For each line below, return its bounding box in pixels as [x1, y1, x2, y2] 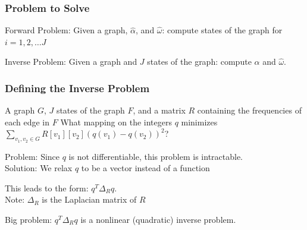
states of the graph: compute [147, 55, 252, 68]
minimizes [181, 115, 218, 128]
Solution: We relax [5, 162, 73, 174]
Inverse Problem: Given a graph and [5, 55, 137, 68]
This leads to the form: [5, 181, 89, 194]
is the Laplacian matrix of [42, 193, 137, 206]
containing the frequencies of [197, 104, 302, 116]
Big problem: [5, 213, 52, 225]
